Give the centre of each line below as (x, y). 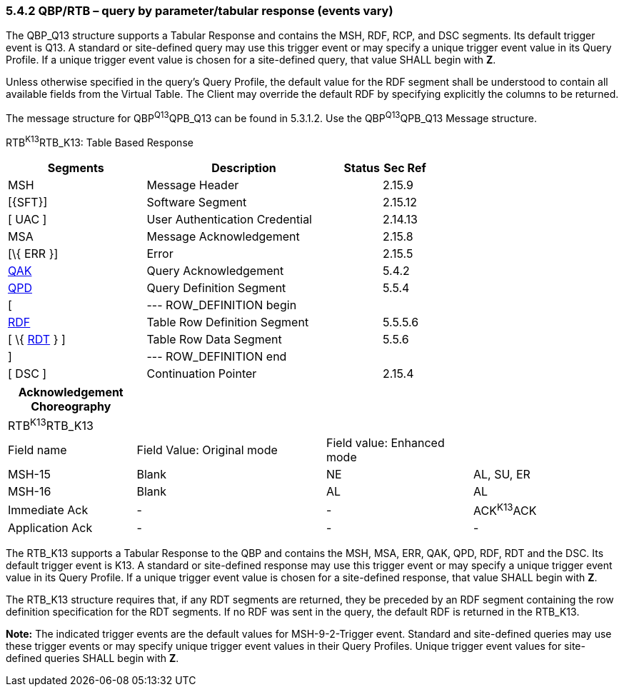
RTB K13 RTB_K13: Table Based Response (100, 141)
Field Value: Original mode (207, 450)
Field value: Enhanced (386, 443)
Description (244, 167)
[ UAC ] (27, 219)
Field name (37, 450)
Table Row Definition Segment (228, 322)
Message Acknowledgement (223, 236)
